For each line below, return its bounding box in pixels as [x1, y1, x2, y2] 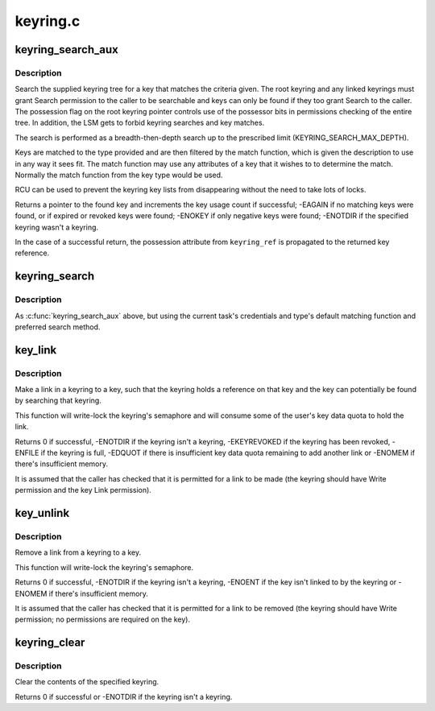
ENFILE [14, 448, 39, 458]
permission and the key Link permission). [14, 486, 152, 495]
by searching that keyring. [14, 395, 102, 406]
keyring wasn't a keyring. [14, 222, 99, 232]
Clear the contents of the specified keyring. [14, 677, 159, 687]
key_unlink [14, 506, 70, 520]
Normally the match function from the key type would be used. [14, 170, 223, 180]
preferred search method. [14, 322, 101, 332]
